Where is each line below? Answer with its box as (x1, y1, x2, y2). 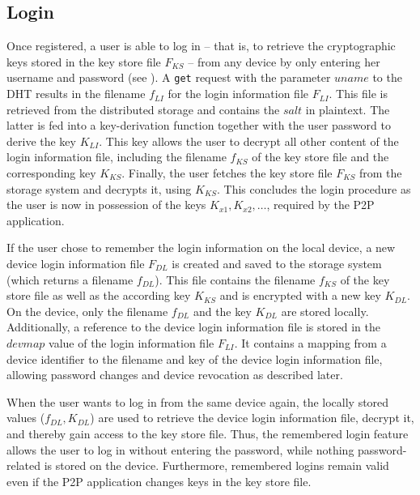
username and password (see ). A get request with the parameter (6, 69, 331, 86)
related (6, 457, 41, 474)
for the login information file (168, 85, 309, 102)
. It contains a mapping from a (234, 334, 387, 351)
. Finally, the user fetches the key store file (121, 164, 333, 181)
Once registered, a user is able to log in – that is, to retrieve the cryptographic (6, 37, 396, 54)
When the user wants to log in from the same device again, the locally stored (6, 393, 389, 410)
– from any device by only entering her (188, 53, 380, 70)
